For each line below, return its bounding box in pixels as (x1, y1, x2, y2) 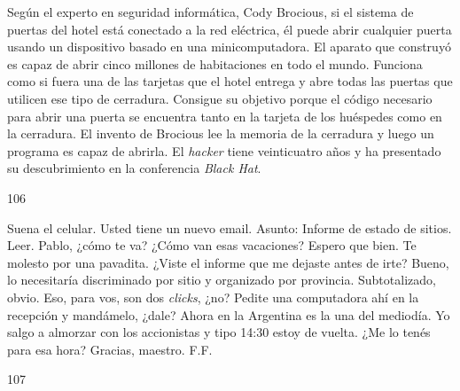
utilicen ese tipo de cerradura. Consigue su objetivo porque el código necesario (7, 89, 433, 107)
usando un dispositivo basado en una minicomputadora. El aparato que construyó (7, 37, 451, 56)
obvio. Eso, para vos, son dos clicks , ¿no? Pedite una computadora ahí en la (7, 287, 419, 306)
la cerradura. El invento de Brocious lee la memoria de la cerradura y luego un (7, 124, 434, 143)
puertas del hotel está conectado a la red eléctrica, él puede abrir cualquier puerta (7, 20, 452, 38)
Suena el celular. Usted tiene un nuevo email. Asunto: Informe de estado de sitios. (7, 218, 452, 237)
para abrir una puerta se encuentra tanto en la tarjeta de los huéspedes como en (7, 106, 442, 125)
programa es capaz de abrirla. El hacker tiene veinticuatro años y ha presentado (7, 141, 441, 160)
